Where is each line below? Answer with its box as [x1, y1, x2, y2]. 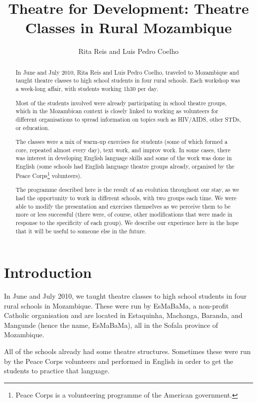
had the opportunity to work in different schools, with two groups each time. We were [15, 193, 237, 202]
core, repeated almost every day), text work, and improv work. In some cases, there [15, 145, 231, 154]
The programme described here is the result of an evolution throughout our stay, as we [15, 185, 239, 194]
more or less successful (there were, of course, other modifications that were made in [15, 210, 233, 219]
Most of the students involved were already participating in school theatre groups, [15, 98, 227, 107]
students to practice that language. [4, 365, 110, 376]
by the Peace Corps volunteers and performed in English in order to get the [4, 356, 233, 366]
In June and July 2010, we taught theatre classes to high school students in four [4, 291, 247, 301]
